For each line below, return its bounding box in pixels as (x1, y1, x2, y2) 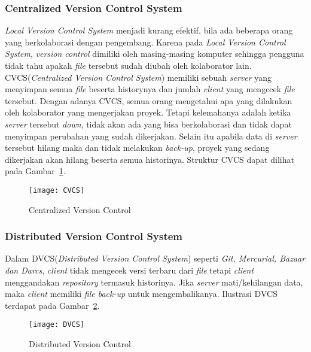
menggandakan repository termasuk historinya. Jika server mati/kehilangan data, (5, 275, 303, 288)
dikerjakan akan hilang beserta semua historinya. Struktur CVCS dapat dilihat (5, 153, 294, 165)
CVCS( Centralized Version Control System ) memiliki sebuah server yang (5, 71, 272, 83)
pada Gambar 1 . (5, 165, 66, 177)
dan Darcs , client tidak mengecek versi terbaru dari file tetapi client (5, 264, 254, 276)
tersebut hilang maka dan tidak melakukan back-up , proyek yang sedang (5, 141, 270, 154)
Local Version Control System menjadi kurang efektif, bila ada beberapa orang (5, 24, 293, 37)
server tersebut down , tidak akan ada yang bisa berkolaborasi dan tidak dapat (5, 117, 292, 130)
